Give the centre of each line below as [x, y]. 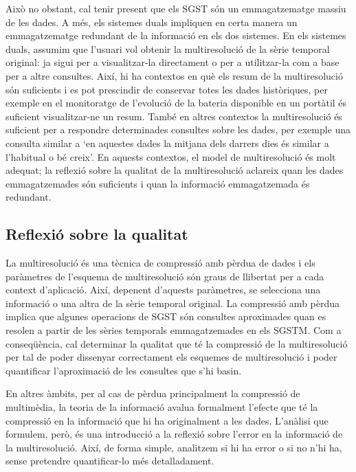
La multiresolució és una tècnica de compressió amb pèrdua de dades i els [160, 263]
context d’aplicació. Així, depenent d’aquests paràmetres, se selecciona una [163, 290]
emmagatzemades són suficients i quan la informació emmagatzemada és [158, 183]
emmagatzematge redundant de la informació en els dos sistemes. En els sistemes [176, 35]
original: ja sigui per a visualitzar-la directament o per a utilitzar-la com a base [173, 62]
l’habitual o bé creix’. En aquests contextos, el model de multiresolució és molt [171, 156]
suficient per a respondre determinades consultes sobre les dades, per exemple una [178, 130]
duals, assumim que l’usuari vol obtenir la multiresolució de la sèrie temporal [168, 48]
